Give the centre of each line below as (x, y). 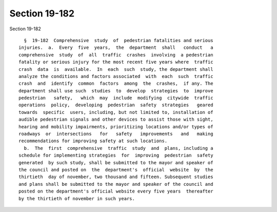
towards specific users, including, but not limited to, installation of (116, 112)
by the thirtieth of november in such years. (77, 198)
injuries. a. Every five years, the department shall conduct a (116, 48)
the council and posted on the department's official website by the (116, 170)
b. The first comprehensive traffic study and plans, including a (118, 148)
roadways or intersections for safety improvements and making (116, 134)
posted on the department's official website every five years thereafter (116, 191)
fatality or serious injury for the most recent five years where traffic (116, 62)
